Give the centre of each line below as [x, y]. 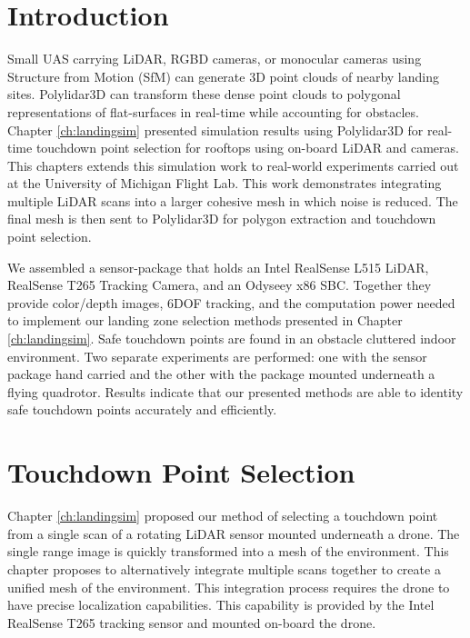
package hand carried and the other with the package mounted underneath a [221, 374]
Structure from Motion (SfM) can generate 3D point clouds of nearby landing [223, 76]
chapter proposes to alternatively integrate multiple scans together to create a [224, 568]
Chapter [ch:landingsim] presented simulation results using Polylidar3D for [215, 130]
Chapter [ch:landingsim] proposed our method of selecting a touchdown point [223, 516]
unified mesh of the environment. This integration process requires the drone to [229, 587]
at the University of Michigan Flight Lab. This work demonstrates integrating [225, 183]
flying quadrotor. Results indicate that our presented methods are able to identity [235, 391]
